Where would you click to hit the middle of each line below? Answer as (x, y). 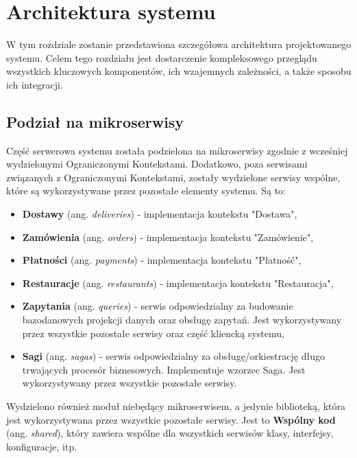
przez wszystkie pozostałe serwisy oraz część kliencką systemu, (153, 333)
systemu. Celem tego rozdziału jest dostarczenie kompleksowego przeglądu (162, 57)
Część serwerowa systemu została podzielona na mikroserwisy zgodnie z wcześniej (177, 150)
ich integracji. (35, 84)
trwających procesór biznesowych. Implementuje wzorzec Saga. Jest (164, 369)
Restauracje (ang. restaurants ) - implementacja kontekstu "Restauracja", (178, 283)
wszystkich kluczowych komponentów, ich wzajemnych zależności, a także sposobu (179, 71)
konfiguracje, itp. (42, 446)
